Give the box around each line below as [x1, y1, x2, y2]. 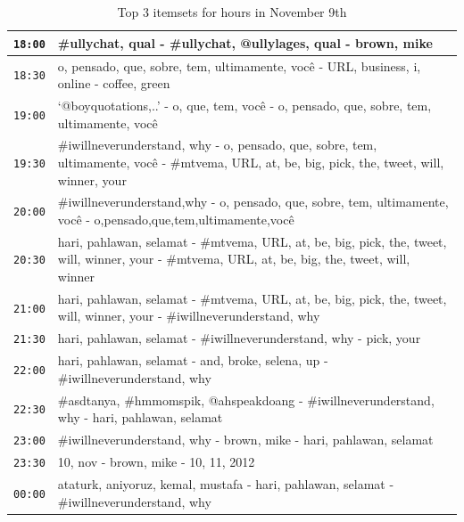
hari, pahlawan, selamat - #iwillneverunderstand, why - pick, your [57, 329, 421, 347]
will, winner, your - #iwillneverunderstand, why [57, 306, 320, 325]
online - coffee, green [57, 74, 170, 93]
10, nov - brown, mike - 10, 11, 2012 [57, 453, 255, 471]
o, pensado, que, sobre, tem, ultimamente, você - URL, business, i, [57, 56, 421, 75]
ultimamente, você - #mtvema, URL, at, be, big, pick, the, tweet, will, [57, 152, 444, 171]
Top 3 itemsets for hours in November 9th [117, 3, 347, 20]
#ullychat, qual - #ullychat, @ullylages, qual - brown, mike [57, 33, 433, 52]
